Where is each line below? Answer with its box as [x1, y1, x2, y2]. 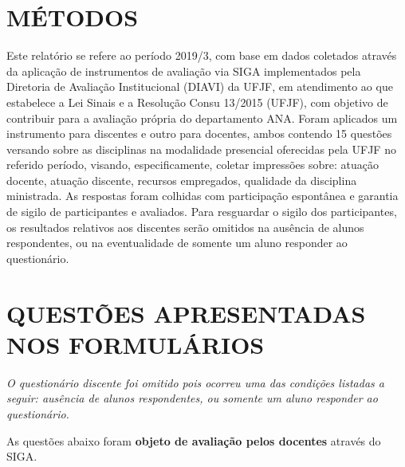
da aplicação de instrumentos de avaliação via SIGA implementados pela [6, 62, 361, 79]
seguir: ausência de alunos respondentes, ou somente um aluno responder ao [6, 390, 378, 406]
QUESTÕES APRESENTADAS [6, 296, 366, 329]
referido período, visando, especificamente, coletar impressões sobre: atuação [6, 156, 379, 173]
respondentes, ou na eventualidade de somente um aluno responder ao [6, 234, 348, 251]
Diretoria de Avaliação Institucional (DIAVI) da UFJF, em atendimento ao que [6, 78, 393, 95]
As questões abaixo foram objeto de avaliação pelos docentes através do [6, 432, 381, 449]
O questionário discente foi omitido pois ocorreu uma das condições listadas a [6, 374, 384, 390]
